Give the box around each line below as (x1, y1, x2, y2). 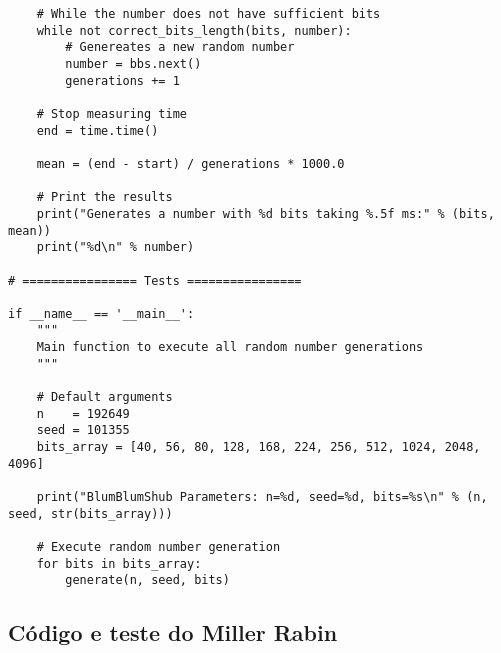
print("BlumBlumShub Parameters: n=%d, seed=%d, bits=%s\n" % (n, (36, 490, 488, 505)
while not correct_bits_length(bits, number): (36, 23, 352, 38)
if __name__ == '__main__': (8, 306, 195, 321)
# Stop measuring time (36, 106, 187, 121)
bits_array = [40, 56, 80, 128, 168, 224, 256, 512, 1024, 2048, (36, 440, 481, 455)
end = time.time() (36, 123, 159, 138)
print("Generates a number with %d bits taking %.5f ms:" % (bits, (36, 206, 495, 221)
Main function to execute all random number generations (36, 340, 424, 355)
